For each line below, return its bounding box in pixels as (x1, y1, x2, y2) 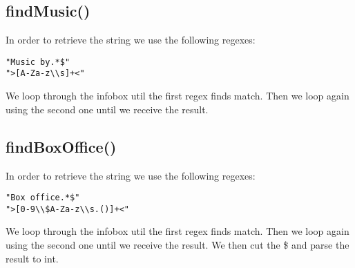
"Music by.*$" (6, 57, 70, 67)
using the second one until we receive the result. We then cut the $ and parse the (6, 238, 349, 251)
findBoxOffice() (6, 135, 117, 157)
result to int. (6, 251, 59, 265)
